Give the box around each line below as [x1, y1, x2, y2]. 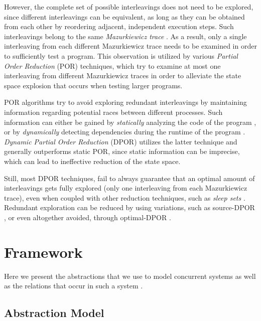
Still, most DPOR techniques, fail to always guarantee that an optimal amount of [4, 173, 255, 183]
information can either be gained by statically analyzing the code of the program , [4, 116, 256, 127]
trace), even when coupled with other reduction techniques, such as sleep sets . [4, 192, 245, 203]
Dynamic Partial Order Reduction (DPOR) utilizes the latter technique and [4, 136, 237, 146]
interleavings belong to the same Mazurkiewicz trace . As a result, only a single [4, 31, 247, 41]
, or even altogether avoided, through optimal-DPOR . [4, 212, 171, 222]
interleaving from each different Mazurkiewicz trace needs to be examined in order [4, 41, 257, 51]
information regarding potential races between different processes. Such [4, 106, 223, 117]
